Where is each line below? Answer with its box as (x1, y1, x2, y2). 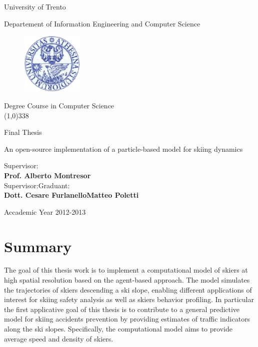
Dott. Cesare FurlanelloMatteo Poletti (4, 190, 139, 200)
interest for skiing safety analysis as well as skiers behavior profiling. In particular (4, 294, 254, 305)
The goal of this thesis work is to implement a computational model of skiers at (4, 265, 248, 275)
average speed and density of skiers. (4, 333, 113, 344)
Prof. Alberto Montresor (4, 170, 91, 180)
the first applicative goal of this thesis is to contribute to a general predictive (4, 304, 240, 314)
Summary (4, 236, 72, 256)
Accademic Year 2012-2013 (4, 206, 86, 217)
